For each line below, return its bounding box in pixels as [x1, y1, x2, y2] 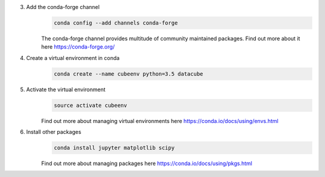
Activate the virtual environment [26, 86, 106, 93]
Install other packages [26, 128, 81, 136]
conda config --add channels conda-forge [54, 19, 178, 26]
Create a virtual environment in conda [26, 54, 120, 61]
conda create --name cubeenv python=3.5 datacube [54, 70, 203, 77]
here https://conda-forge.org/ [41, 43, 115, 50]
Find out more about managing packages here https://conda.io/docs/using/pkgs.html [41, 160, 253, 167]
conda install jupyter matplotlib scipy [54, 145, 175, 151]
